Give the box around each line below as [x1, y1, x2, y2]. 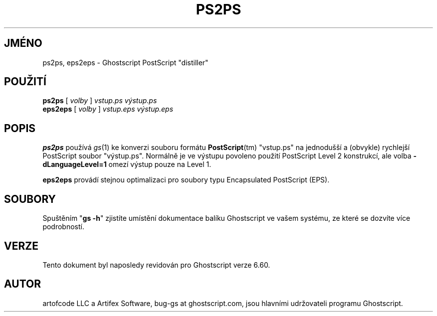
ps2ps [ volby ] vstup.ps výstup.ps [42, 96, 157, 105]
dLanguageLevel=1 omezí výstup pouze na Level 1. [42, 160, 212, 169]
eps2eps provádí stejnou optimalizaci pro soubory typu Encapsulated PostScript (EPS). [42, 175, 330, 184]
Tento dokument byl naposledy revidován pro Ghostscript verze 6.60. [42, 260, 270, 269]
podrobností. [42, 222, 84, 231]
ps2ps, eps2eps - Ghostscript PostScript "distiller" [42, 58, 209, 67]
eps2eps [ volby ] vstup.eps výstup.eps [42, 105, 174, 114]
